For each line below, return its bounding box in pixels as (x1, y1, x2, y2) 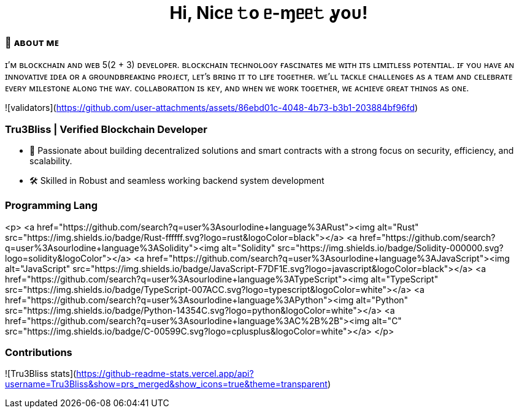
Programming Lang (5, 199, 98, 212)
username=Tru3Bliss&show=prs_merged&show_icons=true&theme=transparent (5, 379, 328, 390)
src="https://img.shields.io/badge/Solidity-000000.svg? (277, 242, 504, 253)
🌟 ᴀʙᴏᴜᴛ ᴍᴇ (5, 36, 60, 48)
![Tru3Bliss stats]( (5, 368, 77, 379)
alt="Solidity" (221, 242, 275, 253)
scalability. (29, 155, 72, 166)
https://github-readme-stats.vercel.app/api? (76, 368, 254, 379)
